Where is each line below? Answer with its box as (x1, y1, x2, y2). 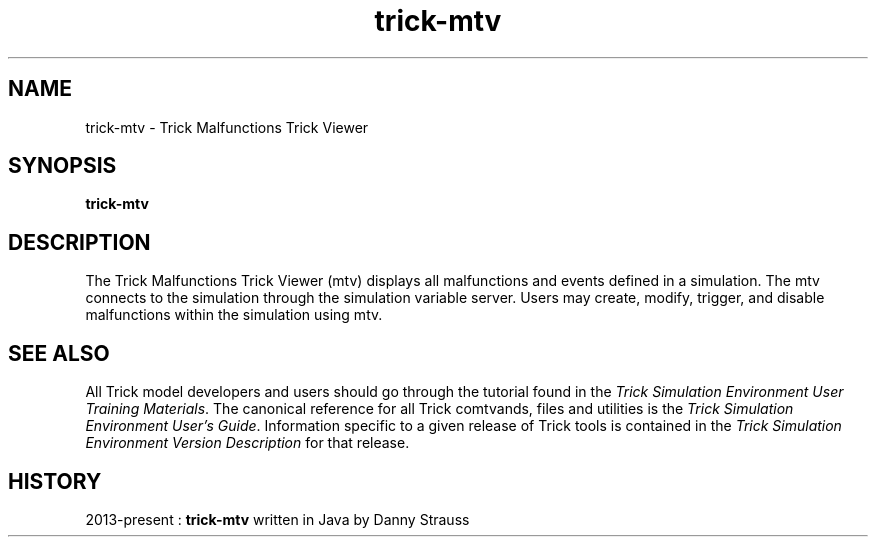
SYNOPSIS (8, 153, 117, 179)
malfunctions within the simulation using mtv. (85, 306, 383, 324)
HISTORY (8, 468, 102, 494)
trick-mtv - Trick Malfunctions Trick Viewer (85, 118, 369, 136)
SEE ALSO (8, 340, 110, 366)
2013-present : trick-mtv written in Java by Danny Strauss (85, 510, 470, 528)
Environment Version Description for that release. (85, 434, 410, 452)
